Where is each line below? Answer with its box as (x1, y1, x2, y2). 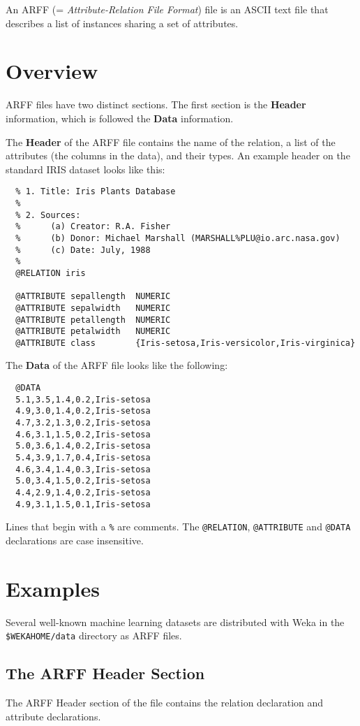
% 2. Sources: (15, 210, 81, 220)
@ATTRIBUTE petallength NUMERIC (15, 314, 171, 325)
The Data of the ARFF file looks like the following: (6, 358, 228, 372)
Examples (6, 574, 100, 602)
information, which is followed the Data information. (6, 110, 234, 125)
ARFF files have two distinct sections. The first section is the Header (6, 97, 306, 112)
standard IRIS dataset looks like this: (6, 161, 165, 176)
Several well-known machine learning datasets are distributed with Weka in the (6, 614, 345, 629)
